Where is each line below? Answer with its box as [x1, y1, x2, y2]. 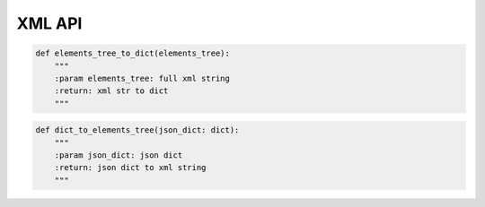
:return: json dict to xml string [54, 162, 207, 173]
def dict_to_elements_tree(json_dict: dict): [35, 125, 240, 135]
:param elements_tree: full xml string [54, 73, 231, 83]
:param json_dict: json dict [54, 151, 183, 160]
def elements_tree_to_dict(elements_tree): [35, 48, 231, 58]
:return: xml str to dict [54, 86, 169, 96]
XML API [16, 13, 83, 33]
